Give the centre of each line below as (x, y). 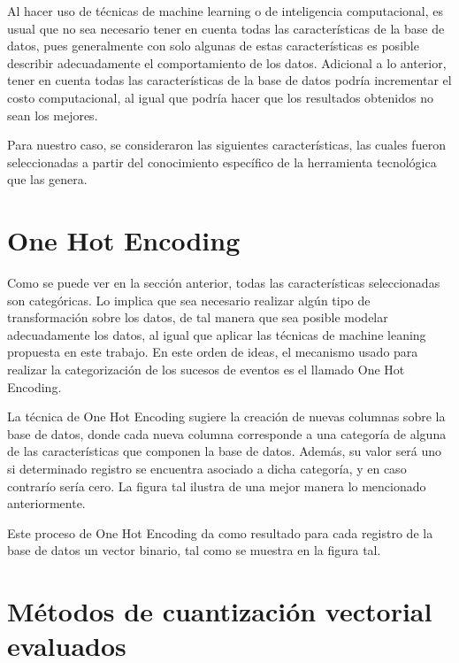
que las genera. (47, 179)
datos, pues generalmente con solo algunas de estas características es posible (213, 46)
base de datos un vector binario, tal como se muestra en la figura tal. (194, 550)
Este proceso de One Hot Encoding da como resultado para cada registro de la (220, 532)
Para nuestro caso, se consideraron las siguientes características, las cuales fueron (226, 145)
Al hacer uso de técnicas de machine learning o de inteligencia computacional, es (225, 11)
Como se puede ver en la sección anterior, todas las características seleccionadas (224, 283)
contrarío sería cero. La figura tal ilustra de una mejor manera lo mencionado (217, 486)
